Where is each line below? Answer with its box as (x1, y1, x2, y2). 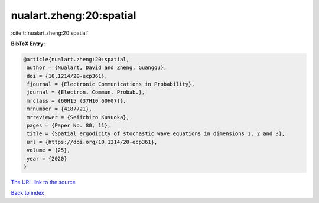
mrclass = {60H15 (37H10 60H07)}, (27, 97, 126, 104)
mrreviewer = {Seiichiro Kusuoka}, (27, 114, 130, 120)
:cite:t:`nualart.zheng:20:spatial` (11, 30, 89, 37)
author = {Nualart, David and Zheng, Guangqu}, (27, 64, 167, 71)
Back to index (11, 189, 44, 197)
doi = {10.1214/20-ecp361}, (27, 73, 108, 79)
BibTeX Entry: (11, 40, 45, 47)
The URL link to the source (11, 178, 76, 185)
